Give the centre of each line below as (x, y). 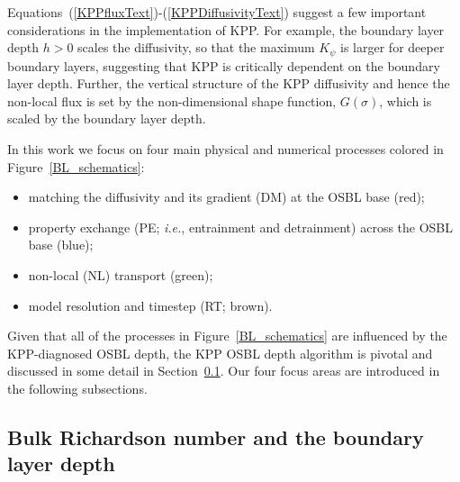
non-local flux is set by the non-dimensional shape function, (172, 100)
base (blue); (61, 245)
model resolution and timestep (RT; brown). (150, 305)
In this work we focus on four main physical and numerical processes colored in (225, 149)
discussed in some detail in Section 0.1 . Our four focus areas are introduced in (224, 371)
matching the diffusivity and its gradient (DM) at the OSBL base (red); (226, 197)
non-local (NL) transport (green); (121, 274)
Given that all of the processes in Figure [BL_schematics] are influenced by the (227, 336)
